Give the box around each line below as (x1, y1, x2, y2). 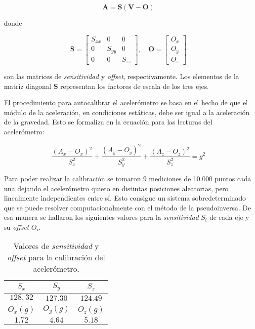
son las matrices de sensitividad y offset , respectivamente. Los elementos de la (4, 71, 239, 82)
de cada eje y (209, 212, 249, 222)
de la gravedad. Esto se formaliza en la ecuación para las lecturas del (4, 117, 212, 127)
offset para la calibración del (7, 251, 105, 263)
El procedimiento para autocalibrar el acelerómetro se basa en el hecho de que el (4, 97, 248, 108)
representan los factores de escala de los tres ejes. (60, 81, 209, 91)
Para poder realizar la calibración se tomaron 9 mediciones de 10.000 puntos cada (4, 173, 251, 183)
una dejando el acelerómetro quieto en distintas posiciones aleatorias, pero (4, 183, 229, 193)
